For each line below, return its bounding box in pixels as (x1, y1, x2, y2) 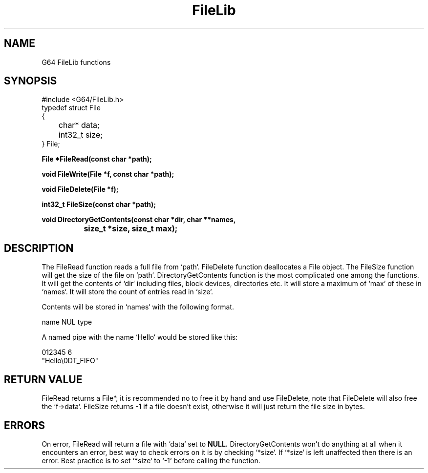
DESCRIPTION (4, 242, 74, 254)
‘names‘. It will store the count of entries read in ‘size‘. (42, 288, 214, 296)
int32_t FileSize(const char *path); (42, 200, 156, 209)
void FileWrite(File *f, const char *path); (42, 170, 174, 179)
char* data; (58, 120, 100, 130)
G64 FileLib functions (42, 58, 111, 66)
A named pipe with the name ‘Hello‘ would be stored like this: (42, 333, 238, 342)
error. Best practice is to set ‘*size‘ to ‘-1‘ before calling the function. (42, 456, 260, 465)
